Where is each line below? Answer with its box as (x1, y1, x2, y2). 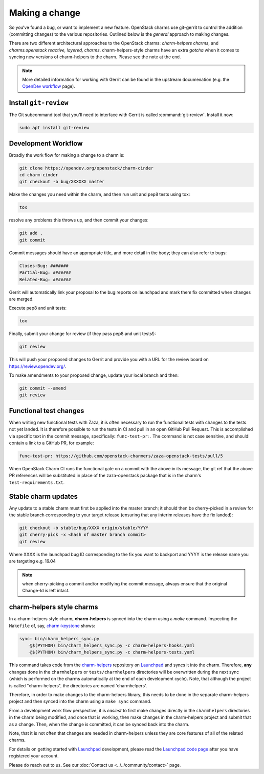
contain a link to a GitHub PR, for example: (9, 440, 94, 446)
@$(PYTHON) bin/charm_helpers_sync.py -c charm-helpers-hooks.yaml (29, 643, 195, 649)
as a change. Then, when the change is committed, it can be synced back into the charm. (9, 721, 190, 727)
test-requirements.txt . (9, 479, 65, 485)
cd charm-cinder (19, 172, 59, 178)
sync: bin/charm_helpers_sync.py (19, 636, 100, 641)
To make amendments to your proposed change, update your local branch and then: (9, 372, 179, 378)
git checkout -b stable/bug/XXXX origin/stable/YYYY (19, 525, 149, 531)
